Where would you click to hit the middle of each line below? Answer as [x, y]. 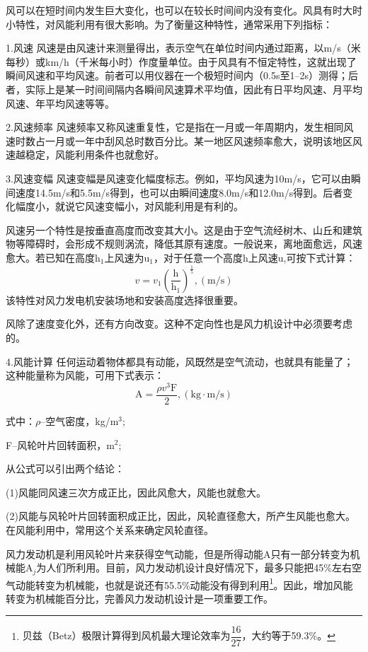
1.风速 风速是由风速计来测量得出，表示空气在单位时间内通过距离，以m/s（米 [183, 48]
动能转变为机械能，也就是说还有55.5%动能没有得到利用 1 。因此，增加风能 [184, 583]
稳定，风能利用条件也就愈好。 [94, 155]
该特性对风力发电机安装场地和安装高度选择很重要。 [125, 299]
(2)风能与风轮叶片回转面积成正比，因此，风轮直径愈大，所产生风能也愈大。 [180, 516]
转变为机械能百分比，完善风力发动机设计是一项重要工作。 [139, 598]
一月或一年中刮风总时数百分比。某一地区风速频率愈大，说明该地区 [199, 140]
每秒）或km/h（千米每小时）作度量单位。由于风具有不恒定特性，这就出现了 [181, 61]
